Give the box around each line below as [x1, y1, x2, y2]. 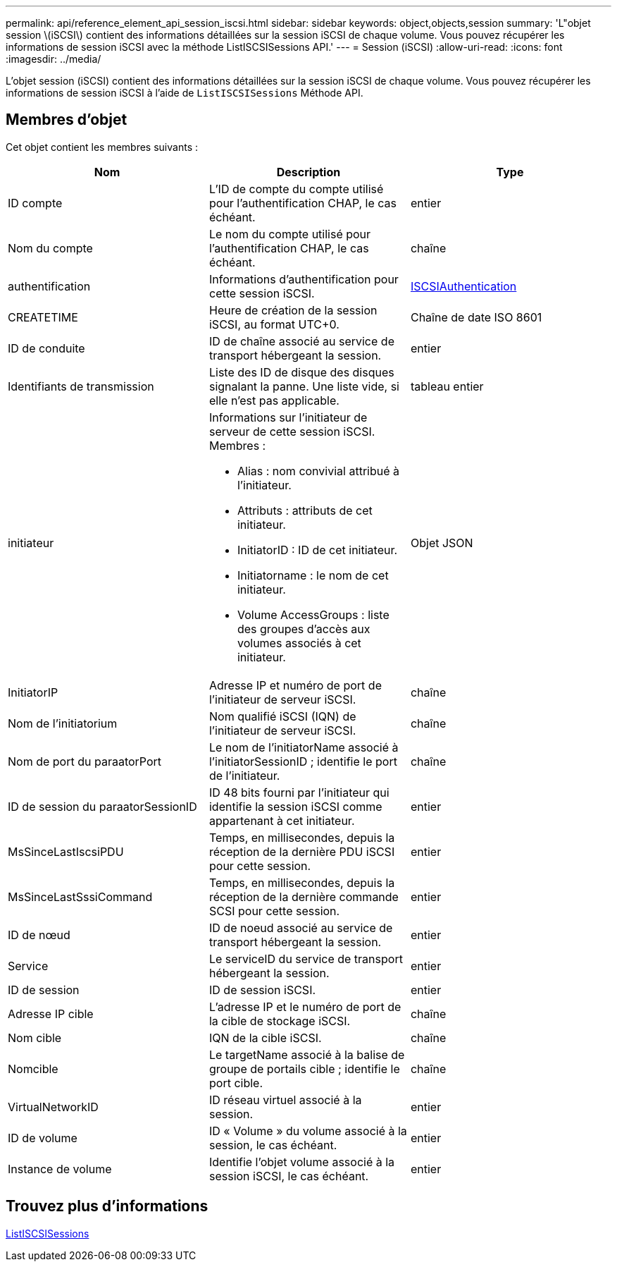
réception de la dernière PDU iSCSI [208, 844, 395, 859]
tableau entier [410, 379, 484, 393]
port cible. [208, 1075, 263, 1090]
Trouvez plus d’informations [6, 1197, 208, 1216]
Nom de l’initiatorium [8, 716, 118, 730]
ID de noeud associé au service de [208, 920, 393, 935]
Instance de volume [8, 1161, 112, 1176]
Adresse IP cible [8, 1006, 94, 1021]
